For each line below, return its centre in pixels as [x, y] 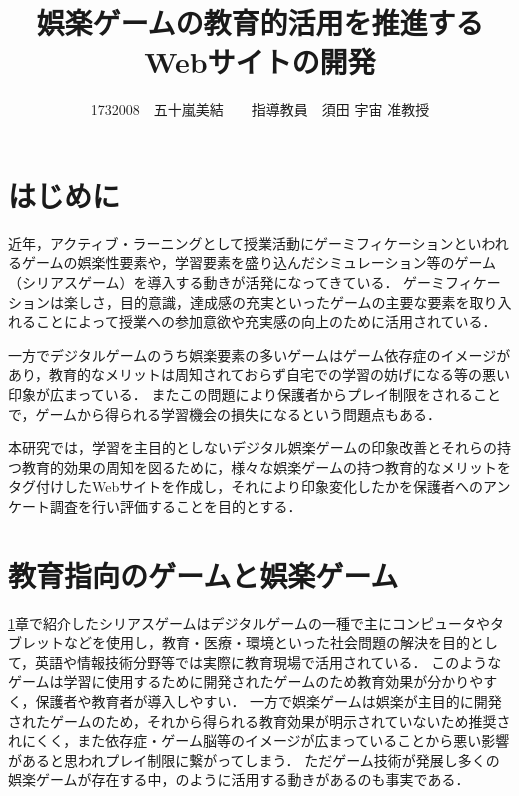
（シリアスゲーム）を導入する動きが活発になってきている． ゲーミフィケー [254, 282]
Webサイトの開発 [260, 61]
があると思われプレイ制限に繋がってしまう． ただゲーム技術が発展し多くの [254, 759]
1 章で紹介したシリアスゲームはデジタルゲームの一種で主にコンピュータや [249, 622]
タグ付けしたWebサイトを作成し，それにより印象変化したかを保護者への [245, 486]
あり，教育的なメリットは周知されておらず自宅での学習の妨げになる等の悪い [259, 374]
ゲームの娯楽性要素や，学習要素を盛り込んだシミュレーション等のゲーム [259, 262]
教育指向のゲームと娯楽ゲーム [203, 574]
